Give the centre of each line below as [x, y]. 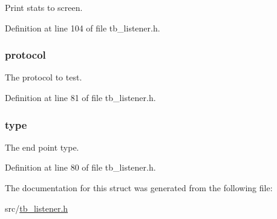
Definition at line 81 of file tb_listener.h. [80, 97]
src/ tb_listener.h [37, 208]
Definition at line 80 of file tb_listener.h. [80, 167]
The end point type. [42, 147]
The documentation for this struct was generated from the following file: [139, 188]
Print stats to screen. [44, 7]
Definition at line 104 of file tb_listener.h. [83, 28]
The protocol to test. [44, 77]
